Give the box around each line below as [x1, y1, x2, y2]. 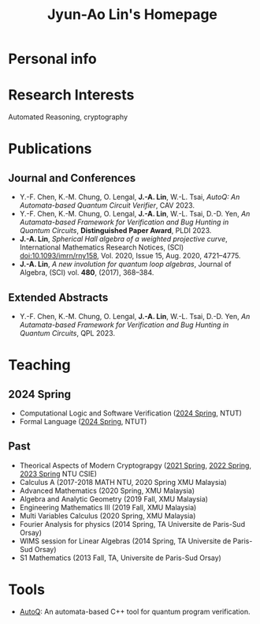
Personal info [8, 50, 97, 68]
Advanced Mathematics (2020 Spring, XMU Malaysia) [19, 486, 195, 495]
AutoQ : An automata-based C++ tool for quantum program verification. [19, 607, 251, 616]
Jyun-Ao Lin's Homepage [46, 6, 218, 24]
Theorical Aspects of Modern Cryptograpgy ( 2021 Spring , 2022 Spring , [19, 460, 252, 470]
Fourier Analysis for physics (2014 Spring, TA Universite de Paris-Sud [19, 519, 246, 528]
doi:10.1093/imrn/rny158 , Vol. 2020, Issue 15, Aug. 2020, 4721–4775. [19, 251, 241, 261]
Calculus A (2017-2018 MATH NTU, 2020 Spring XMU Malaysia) [19, 477, 227, 487]
